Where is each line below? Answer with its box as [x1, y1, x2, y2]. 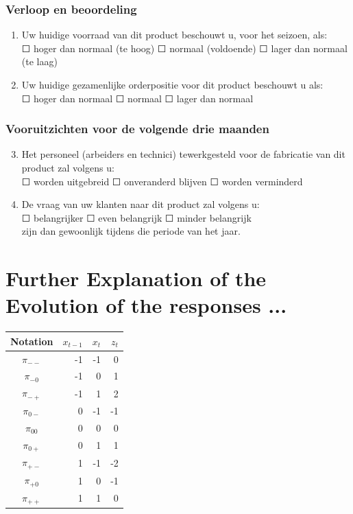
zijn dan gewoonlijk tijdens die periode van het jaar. [21, 224, 241, 238]
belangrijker [34, 210, 84, 224]
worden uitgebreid [34, 174, 110, 188]
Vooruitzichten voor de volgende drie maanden [5, 120, 269, 137]
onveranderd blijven [124, 174, 207, 188]
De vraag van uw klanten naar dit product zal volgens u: [21, 197, 260, 211]
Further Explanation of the [5, 264, 267, 292]
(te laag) [21, 54, 58, 69]
